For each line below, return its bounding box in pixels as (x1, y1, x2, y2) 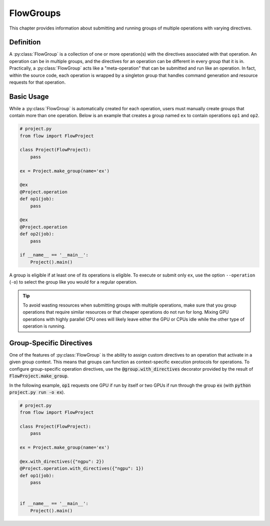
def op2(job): (19, 231, 54, 237)
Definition (9, 38, 41, 47)
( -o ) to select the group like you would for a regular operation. (9, 279, 137, 285)
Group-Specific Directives (9, 339, 92, 347)
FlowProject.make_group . (9, 373, 69, 379)
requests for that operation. (9, 79, 66, 85)
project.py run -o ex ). (9, 389, 65, 395)
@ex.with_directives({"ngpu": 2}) (19, 459, 104, 464)
